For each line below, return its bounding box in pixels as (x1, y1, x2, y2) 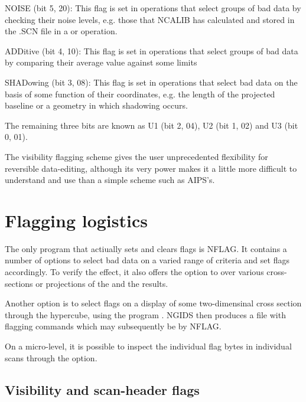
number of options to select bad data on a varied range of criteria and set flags (5, 254, 289, 266)
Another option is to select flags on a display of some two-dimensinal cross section (5, 297, 302, 309)
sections (5, 277, 33, 289)
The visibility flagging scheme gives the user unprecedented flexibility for (5, 150, 268, 162)
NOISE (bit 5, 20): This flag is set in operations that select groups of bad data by (5, 2, 301, 14)
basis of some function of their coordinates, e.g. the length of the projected (5, 87, 275, 100)
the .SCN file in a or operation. (5, 25, 118, 37)
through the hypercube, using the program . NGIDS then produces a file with (5, 308, 286, 321)
